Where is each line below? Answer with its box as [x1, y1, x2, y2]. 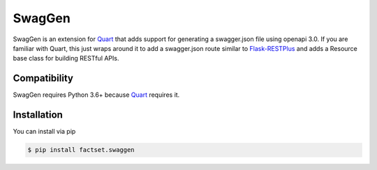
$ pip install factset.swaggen [27, 146, 135, 154]
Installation [13, 109, 63, 121]
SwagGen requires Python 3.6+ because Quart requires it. [13, 91, 180, 99]
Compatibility [13, 72, 73, 84]
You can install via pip [13, 127, 76, 136]
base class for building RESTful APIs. [13, 54, 119, 63]
